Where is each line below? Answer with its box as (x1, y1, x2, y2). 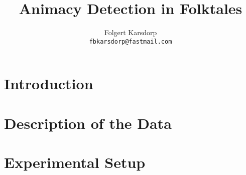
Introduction (4, 73, 93, 94)
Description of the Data (4, 112, 172, 133)
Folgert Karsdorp (104, 27, 157, 38)
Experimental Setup (4, 152, 146, 172)
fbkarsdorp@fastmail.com (89, 38, 172, 45)
